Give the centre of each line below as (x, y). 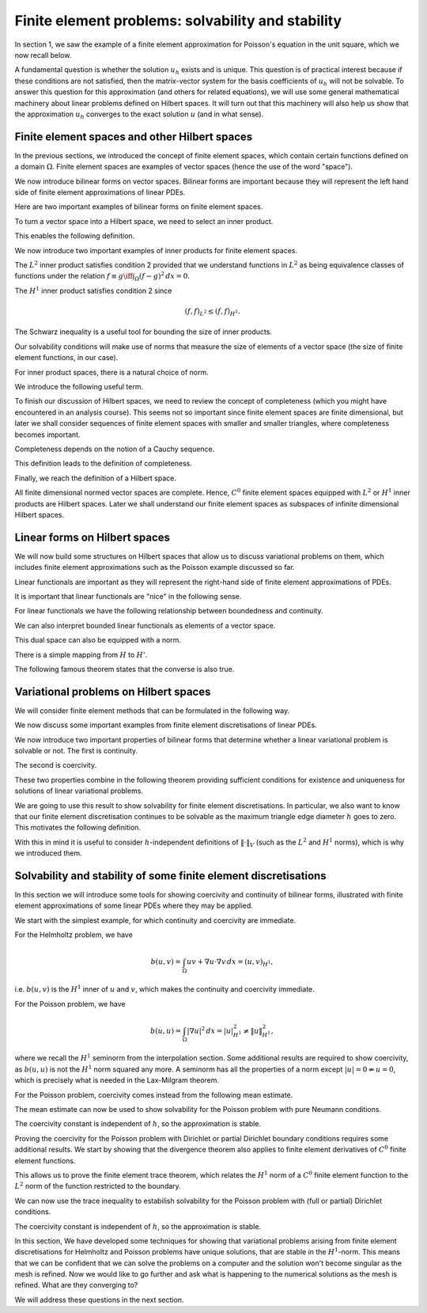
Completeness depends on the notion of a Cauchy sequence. (115, 449)
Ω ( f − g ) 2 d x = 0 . (162, 276)
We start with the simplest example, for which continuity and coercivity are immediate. (155, 920)
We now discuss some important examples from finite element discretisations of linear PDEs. (166, 725)
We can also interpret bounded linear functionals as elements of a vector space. (145, 625)
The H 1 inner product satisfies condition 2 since (93, 290)
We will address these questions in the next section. (99, 1300)
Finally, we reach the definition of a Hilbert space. (96, 478)
